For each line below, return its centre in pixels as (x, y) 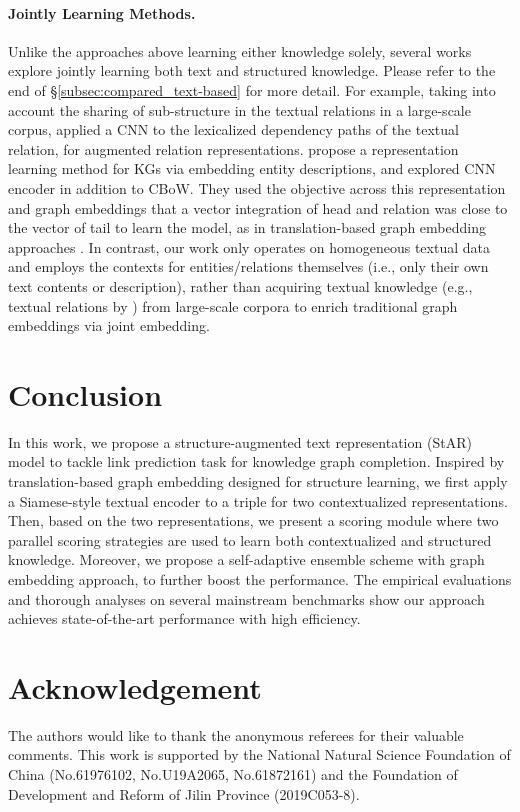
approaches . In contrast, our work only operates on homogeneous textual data (249, 246)
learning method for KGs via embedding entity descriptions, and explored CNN (252, 168)
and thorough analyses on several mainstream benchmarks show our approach (246, 598)
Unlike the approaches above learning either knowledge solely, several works (240, 50)
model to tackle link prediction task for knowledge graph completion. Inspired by (256, 461)
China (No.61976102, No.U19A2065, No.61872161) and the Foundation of (233, 774)
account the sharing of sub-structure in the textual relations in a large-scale (239, 109)
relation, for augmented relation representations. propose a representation (233, 148)
